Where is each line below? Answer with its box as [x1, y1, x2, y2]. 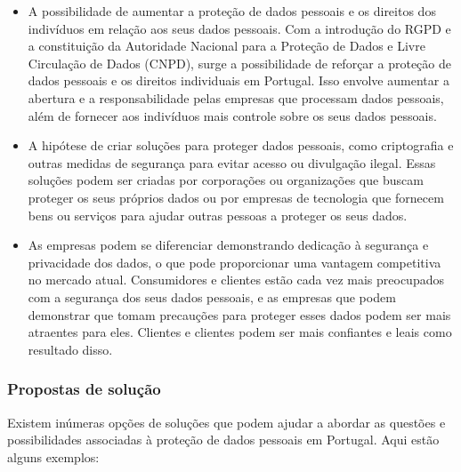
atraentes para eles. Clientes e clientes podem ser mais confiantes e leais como [28, 323, 452, 341]
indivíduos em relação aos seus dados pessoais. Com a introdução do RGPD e [28, 19, 451, 37]
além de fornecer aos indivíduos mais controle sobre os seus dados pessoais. [28, 106, 437, 124]
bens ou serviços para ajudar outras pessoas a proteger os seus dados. [28, 205, 408, 224]
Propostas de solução [7, 378, 161, 400]
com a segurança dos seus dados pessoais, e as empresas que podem [28, 287, 396, 306]
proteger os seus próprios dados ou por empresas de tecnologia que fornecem [28, 188, 444, 206]
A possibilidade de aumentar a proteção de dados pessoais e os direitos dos [28, 2, 436, 20]
